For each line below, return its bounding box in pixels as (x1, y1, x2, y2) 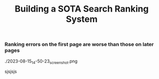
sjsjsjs (4, 69, 17, 75)
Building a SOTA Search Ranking (15, 3, 149, 15)
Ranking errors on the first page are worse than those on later (4, 41, 154, 48)
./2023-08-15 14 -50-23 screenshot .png (4, 58, 78, 65)
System (66, 14, 98, 25)
